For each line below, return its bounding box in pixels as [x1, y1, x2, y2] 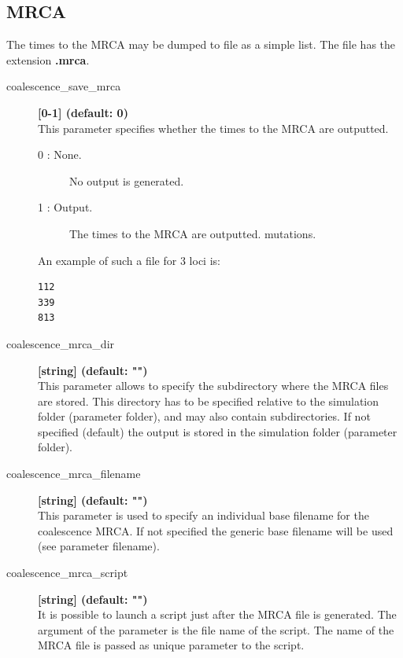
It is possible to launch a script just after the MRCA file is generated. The [38, 606, 397, 623]
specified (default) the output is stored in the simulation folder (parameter [38, 423, 397, 439]
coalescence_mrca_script [6, 564, 128, 581]
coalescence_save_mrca [6, 78, 121, 94]
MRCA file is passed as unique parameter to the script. [38, 637, 305, 653]
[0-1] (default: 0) [38, 104, 128, 120]
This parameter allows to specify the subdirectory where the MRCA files [38, 377, 389, 394]
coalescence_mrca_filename [6, 465, 141, 482]
